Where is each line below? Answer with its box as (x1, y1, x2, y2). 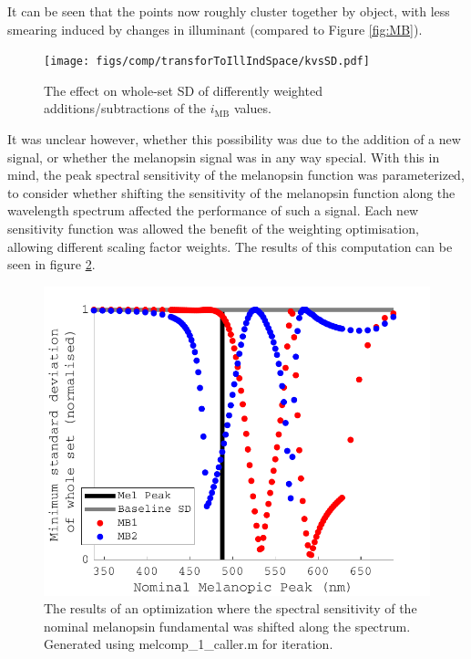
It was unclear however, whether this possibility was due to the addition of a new (7, 130, 461, 149)
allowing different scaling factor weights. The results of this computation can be (7, 236, 453, 256)
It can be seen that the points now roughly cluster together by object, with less (7, 2, 450, 20)
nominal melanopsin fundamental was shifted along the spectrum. (44, 616, 411, 635)
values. (233, 99, 271, 118)
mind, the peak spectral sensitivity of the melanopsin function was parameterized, (7, 165, 465, 184)
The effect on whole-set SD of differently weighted (44, 80, 323, 99)
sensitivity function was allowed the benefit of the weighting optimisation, (7, 219, 419, 237)
